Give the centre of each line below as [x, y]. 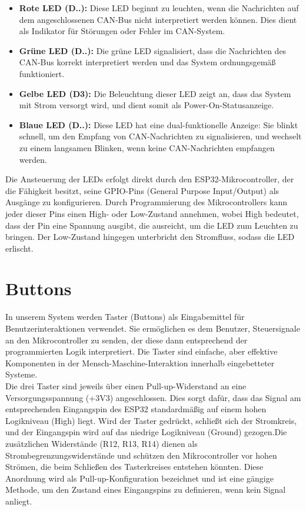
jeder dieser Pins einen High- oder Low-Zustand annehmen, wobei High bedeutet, [152, 213]
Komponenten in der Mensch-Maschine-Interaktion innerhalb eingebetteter [140, 363]
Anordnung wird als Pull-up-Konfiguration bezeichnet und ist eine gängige [139, 478]
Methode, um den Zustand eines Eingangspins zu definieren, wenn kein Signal [146, 490]
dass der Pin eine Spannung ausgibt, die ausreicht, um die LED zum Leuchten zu [152, 225]
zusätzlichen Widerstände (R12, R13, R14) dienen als [102, 443]
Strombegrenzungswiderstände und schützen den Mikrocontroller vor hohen [141, 455]
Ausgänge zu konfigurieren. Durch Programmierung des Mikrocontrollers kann [146, 202]
